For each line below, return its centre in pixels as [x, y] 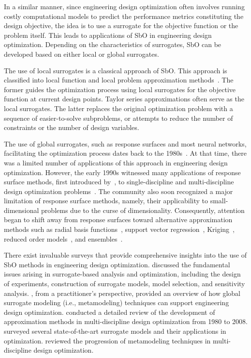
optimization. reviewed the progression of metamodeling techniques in [107, 340]
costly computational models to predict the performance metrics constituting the [124, 16]
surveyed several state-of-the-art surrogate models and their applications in [115, 331]
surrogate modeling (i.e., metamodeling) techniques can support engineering [117, 302]
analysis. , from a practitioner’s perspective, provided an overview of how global [122, 293]
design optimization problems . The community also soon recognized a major [118, 191]
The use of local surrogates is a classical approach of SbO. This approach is [116, 70]
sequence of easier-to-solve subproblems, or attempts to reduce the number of [118, 118]
